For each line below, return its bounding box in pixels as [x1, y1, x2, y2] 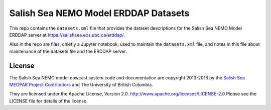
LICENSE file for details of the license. [9, 98, 88, 104]
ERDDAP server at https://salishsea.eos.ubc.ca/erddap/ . [9, 32, 125, 38]
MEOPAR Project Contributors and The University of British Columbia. [9, 82, 153, 88]
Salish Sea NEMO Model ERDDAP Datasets [9, 8, 190, 19]
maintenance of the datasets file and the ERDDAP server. [9, 48, 127, 54]
